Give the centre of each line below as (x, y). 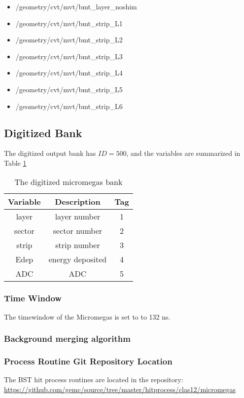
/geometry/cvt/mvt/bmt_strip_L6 (69, 106)
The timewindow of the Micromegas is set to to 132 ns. (87, 316)
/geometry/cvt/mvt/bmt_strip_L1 (69, 23)
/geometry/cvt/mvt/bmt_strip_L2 (69, 40)
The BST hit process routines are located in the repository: (94, 380)
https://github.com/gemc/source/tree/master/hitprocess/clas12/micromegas (120, 389)
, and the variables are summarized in (183, 153)
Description (78, 201)
